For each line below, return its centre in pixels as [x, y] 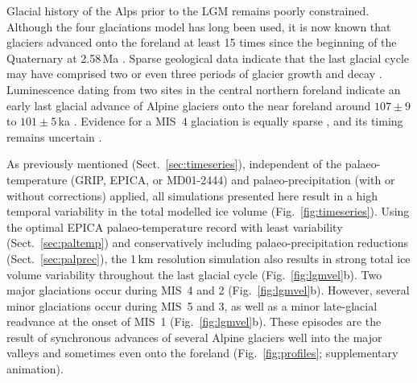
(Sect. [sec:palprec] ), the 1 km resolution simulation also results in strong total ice [208, 258]
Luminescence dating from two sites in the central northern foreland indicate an [204, 89]
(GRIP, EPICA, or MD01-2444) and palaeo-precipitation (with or [233, 179]
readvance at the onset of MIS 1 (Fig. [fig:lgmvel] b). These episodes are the [194, 321]
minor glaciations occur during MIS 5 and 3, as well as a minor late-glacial [192, 305]
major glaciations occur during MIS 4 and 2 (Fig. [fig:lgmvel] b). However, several [208, 290]
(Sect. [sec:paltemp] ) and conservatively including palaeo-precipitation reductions [207, 243]
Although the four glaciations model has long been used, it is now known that [199, 26]
